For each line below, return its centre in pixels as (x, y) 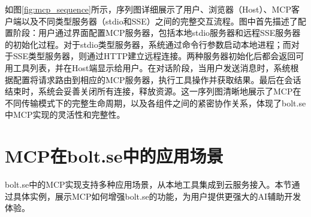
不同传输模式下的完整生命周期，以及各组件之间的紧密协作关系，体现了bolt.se (155, 103)
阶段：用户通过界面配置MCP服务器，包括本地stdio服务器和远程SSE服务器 (157, 33)
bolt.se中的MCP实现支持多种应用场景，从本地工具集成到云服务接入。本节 (148, 184)
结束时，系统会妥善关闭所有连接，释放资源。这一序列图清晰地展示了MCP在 (153, 91)
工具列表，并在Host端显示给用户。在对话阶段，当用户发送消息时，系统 (152, 67)
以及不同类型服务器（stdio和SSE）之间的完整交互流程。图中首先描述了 (159, 21)
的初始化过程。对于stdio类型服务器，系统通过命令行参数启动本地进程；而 (148, 44)
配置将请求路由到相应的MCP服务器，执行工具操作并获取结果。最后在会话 (157, 79)
